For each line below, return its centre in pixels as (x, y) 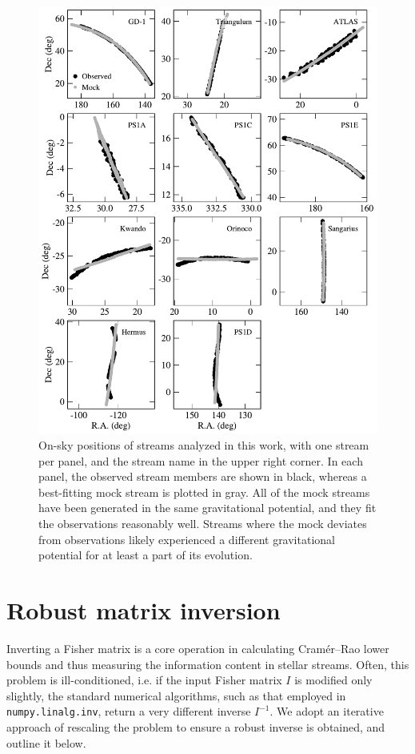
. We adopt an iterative (327, 711)
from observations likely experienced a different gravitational (187, 539)
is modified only (333, 680)
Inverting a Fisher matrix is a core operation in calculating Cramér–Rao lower (198, 648)
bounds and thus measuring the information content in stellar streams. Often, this (208, 664)
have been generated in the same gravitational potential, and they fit (207, 508)
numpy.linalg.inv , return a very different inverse (129, 711)
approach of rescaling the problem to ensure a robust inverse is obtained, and (196, 727)
